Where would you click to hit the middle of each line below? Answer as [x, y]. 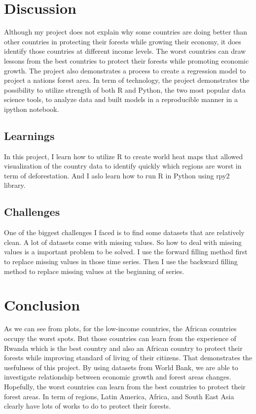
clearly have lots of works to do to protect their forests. [88, 406]
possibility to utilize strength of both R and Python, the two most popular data [125, 89]
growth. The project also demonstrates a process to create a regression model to [125, 70]
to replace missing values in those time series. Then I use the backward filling [121, 261]
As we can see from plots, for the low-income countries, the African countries [120, 328]
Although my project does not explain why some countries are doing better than [126, 32]
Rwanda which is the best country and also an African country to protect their [123, 348]
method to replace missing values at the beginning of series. [94, 271]
